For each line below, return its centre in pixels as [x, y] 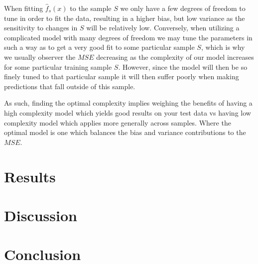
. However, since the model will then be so [183, 66]
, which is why [223, 47]
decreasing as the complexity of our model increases [175, 57]
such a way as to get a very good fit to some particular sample [99, 47]
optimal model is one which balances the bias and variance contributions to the [125, 132]
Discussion [41, 215]
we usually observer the [40, 57]
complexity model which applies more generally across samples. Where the [118, 122]
